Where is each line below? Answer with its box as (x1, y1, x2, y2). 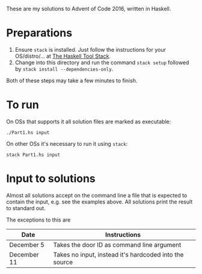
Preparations (6, 26, 73, 40)
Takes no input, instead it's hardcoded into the (53, 250, 184, 258)
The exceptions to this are (6, 216, 71, 223)
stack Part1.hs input (6, 152, 61, 158)
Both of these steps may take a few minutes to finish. (6, 76, 138, 84)
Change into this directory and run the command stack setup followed (14, 58, 189, 66)
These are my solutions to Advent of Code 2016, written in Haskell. (6, 5, 171, 12)
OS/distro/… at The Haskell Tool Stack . (14, 52, 111, 60)
